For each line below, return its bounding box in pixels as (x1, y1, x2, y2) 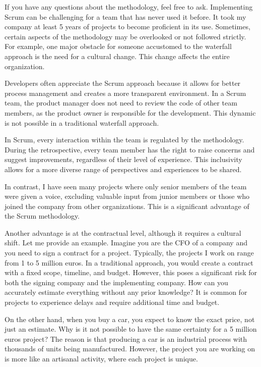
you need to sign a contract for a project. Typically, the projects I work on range (5, 247, 254, 258)
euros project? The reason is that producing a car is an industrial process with (5, 333, 247, 344)
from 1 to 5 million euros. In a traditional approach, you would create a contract (5, 257, 253, 268)
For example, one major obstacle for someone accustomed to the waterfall (5, 41, 232, 51)
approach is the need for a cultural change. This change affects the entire (5, 50, 230, 61)
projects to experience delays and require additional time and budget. (5, 297, 220, 307)
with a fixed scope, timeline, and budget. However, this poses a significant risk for (5, 267, 257, 278)
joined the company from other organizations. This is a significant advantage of (5, 200, 249, 211)
